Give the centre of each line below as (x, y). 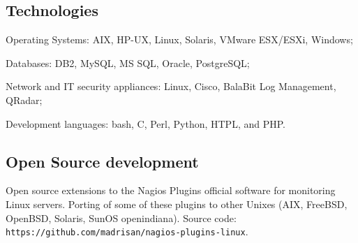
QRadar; (24, 100)
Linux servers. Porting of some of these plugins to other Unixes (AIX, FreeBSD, (177, 204)
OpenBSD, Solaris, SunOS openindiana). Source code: (121, 218)
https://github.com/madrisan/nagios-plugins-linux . (127, 231)
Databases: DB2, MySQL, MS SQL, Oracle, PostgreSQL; (128, 62)
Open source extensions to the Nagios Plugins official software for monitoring (171, 190)
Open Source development (102, 161)
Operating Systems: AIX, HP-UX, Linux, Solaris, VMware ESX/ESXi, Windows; (179, 39)
